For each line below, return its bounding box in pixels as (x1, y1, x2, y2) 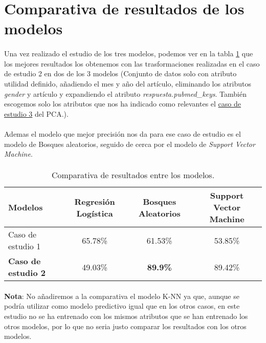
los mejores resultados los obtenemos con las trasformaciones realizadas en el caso (4, 58, 260, 69)
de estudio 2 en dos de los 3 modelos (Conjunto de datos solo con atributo (4, 68, 237, 79)
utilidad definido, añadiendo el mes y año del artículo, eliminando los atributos (4, 78, 251, 89)
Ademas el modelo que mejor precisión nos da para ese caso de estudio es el (4, 128, 241, 139)
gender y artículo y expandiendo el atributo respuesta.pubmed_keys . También (4, 88, 247, 99)
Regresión (74, 195, 115, 207)
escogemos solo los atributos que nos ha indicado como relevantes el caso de (4, 98, 241, 109)
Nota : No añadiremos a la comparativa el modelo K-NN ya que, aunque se (4, 290, 239, 301)
